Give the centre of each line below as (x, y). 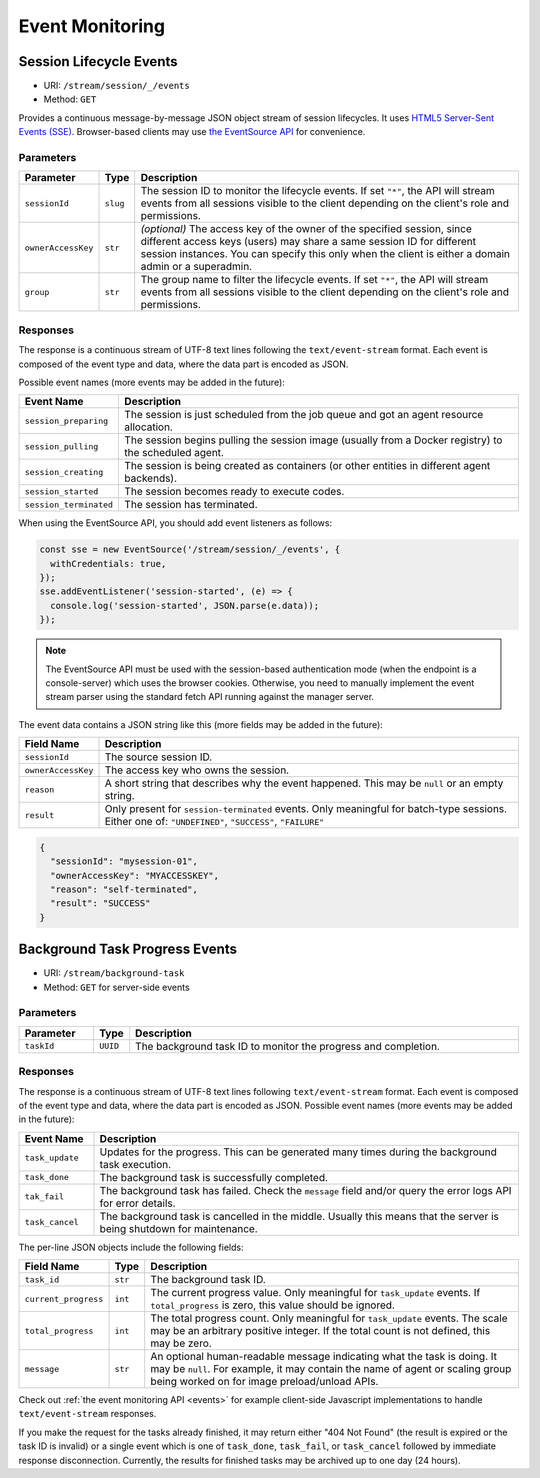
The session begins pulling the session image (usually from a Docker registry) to (313, 440)
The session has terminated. (191, 505)
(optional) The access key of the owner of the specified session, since (306, 229)
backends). (151, 478)
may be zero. (181, 1343)
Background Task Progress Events (127, 949)
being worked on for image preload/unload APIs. (264, 1382)
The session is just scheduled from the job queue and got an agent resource (304, 415)
